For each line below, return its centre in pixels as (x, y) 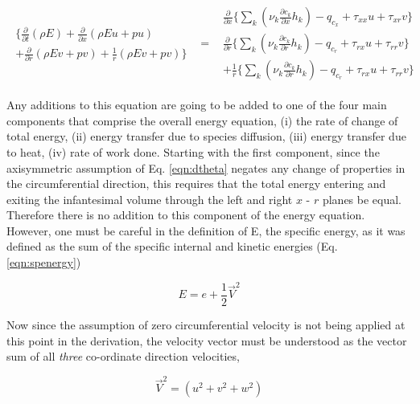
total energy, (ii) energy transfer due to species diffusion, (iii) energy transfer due (206, 136)
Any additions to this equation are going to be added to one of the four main (197, 105)
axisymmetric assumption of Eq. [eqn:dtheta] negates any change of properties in (206, 167)
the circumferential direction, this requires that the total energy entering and (196, 184)
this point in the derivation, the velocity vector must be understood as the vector (207, 340)
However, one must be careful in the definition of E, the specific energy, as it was (206, 230)
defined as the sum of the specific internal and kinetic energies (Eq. (172, 246)
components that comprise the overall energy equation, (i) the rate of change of (202, 120)
